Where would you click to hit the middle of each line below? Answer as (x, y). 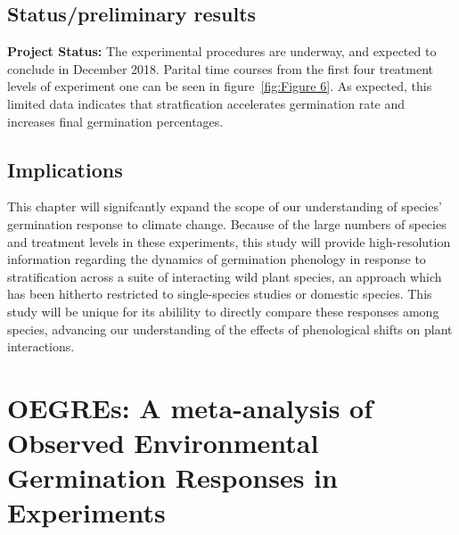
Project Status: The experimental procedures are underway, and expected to (222, 51)
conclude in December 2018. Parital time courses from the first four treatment (221, 68)
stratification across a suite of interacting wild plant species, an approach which (225, 276)
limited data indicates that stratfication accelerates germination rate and (206, 103)
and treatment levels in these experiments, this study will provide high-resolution (229, 241)
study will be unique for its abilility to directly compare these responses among (223, 311)
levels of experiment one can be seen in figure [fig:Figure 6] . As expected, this (220, 86)
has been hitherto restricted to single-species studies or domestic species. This (220, 294)
